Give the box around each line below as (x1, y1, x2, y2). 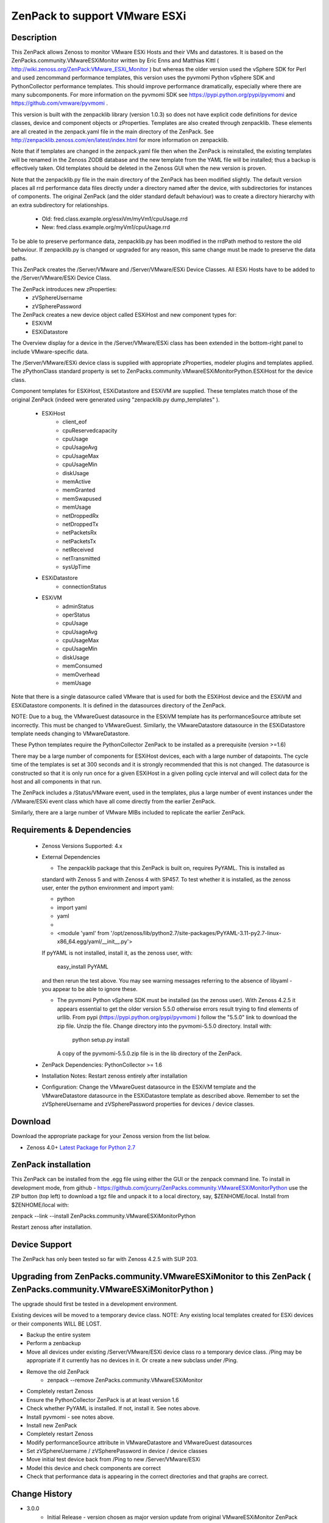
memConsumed (62, 662, 103, 670)
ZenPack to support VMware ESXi (11, 9, 186, 23)
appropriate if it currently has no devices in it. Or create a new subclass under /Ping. (26, 1357, 238, 1364)
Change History (11, 1489, 73, 1499)
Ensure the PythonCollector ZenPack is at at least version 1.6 (26, 1396, 179, 1404)
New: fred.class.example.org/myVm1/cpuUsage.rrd (41, 224, 171, 231)
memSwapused (62, 495, 102, 502)
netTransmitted (62, 554, 101, 562)
